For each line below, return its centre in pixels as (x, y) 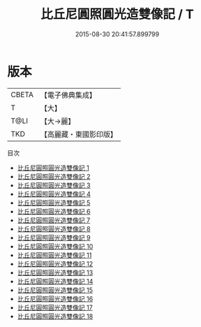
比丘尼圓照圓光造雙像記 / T (117, 14)
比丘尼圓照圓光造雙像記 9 (54, 238)
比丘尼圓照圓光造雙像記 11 (54, 255)
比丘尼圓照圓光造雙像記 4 (54, 194)
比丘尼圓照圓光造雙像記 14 (55, 281)
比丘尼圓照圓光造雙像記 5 (54, 203)
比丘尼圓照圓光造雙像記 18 (55, 316)
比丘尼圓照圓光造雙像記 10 (55, 246)
